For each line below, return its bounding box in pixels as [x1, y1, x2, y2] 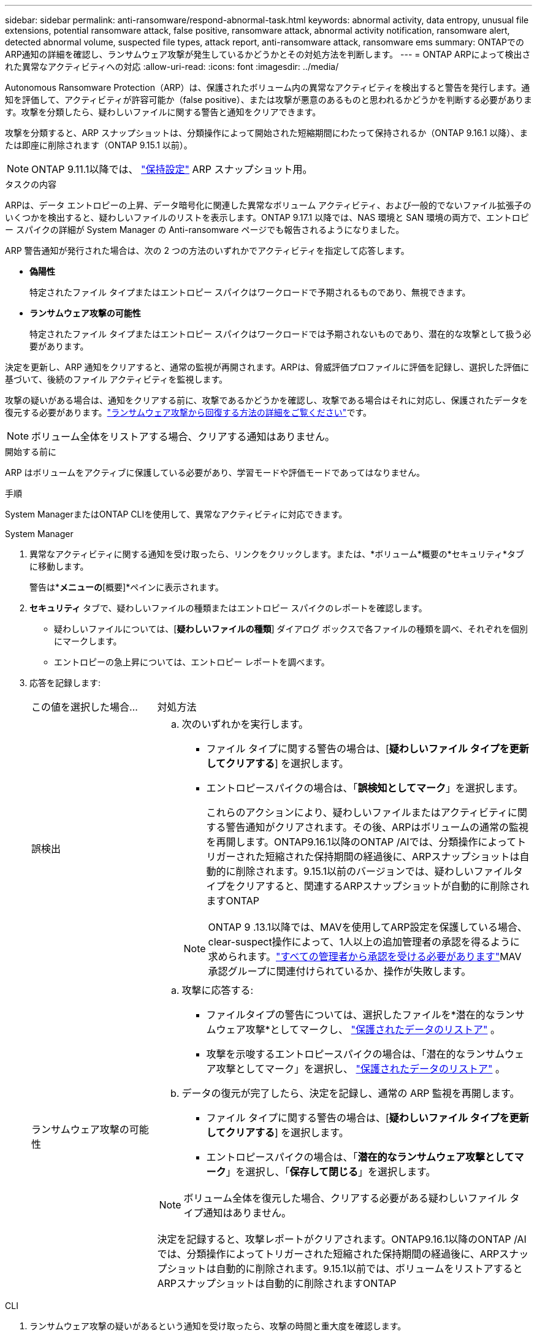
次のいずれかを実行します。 [181, 718, 308, 730]
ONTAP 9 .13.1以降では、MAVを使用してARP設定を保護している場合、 [208, 921, 528, 933]
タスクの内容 [5, 179, 56, 189]
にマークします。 [54, 636, 122, 646]
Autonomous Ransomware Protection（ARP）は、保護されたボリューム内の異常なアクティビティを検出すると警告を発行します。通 [5, 82, 530, 93]
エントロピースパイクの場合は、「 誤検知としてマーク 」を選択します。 [206, 782, 524, 794]
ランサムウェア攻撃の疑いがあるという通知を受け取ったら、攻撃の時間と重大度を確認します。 [29, 1321, 406, 1331]
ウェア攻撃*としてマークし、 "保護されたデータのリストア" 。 [216, 1023, 500, 1036]
